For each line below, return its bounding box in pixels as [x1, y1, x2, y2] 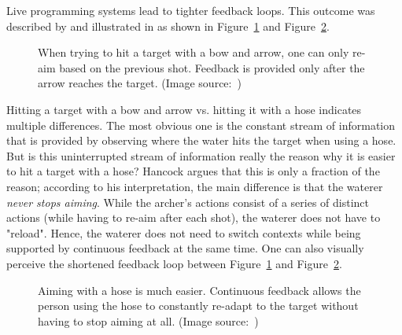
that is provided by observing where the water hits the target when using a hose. [6, 132, 396, 149]
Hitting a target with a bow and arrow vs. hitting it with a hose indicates [6, 101, 362, 117]
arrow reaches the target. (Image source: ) [38, 75, 242, 91]
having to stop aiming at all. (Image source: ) [38, 312, 259, 329]
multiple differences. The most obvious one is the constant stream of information [6, 116, 396, 133]
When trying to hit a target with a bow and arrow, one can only [38, 44, 349, 61]
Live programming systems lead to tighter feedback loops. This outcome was [6, 2, 375, 18]
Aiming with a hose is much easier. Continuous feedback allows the [38, 282, 361, 298]
